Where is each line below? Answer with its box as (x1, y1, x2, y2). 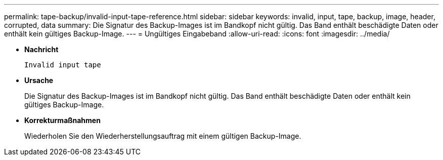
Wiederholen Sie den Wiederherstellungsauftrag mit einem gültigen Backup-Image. (24, 132, 301, 140)
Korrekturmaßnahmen (24, 116, 101, 125)
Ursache (24, 76, 54, 85)
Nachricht (24, 45, 59, 54)
